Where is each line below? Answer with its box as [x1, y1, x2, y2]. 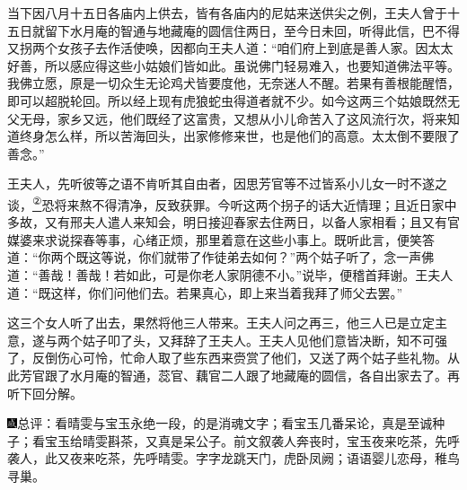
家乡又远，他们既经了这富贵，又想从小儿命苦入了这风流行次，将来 [57, 109, 447, 127]
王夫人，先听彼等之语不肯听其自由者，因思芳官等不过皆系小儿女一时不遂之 [7, 174, 447, 193]
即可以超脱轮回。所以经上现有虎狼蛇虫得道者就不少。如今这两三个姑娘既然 [7, 91, 447, 109]
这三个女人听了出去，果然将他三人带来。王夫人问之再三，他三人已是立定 [7, 313, 435, 332]
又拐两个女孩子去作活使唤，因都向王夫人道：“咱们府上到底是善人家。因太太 [7, 39, 454, 57]
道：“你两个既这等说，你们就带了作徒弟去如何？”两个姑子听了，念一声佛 [7, 248, 435, 267]
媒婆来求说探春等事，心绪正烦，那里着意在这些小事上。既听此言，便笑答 [7, 230, 435, 249]
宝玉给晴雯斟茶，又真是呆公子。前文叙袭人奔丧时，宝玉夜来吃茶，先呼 [44, 431, 460, 450]
